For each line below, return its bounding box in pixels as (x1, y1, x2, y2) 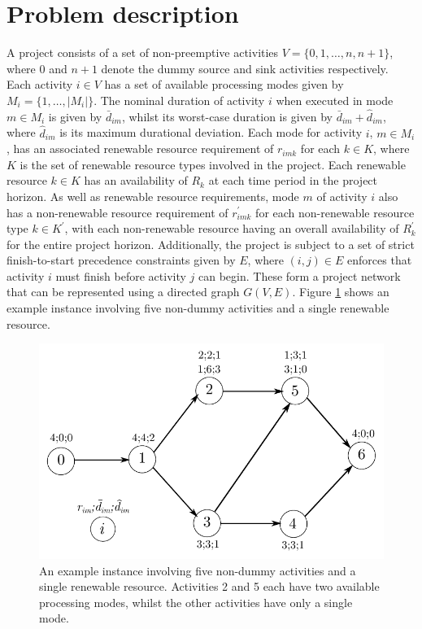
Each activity (7, 76, 73, 93)
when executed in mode (276, 91, 394, 108)
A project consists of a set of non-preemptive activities (7, 44, 279, 61)
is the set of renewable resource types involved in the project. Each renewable (20, 155, 406, 173)
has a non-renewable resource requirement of (7, 203, 228, 221)
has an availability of (84, 172, 188, 189)
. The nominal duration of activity (94, 91, 265, 108)
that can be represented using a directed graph (7, 283, 240, 300)
